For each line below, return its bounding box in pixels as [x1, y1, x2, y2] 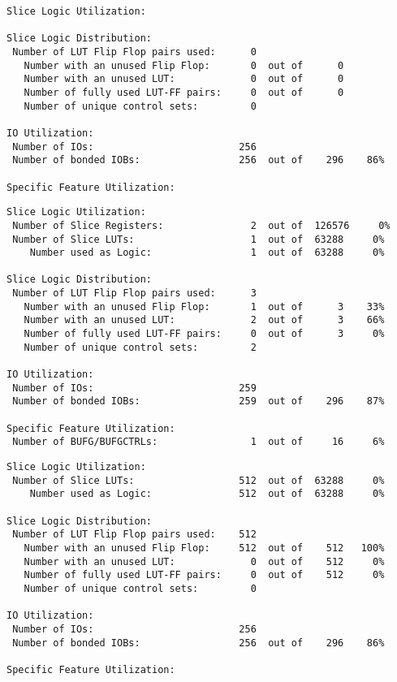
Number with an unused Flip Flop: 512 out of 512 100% [24, 542, 385, 554]
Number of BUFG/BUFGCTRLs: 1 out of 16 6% [12, 436, 385, 448]
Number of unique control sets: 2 [24, 341, 257, 353]
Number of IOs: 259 [12, 382, 257, 394]
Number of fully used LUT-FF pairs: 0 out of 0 [24, 86, 344, 98]
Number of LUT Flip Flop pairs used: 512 [12, 529, 257, 541]
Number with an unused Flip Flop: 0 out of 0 [24, 59, 344, 71]
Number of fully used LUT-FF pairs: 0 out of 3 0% [24, 328, 385, 340]
